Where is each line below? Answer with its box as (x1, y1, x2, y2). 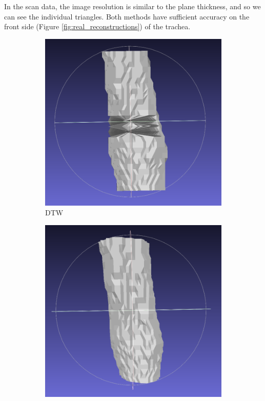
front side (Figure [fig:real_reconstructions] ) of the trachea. (4, 21, 191, 32)
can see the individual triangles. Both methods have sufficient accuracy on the (4, 11, 250, 22)
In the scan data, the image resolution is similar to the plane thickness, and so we (4, 1, 261, 11)
